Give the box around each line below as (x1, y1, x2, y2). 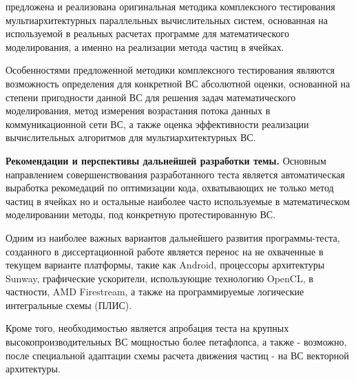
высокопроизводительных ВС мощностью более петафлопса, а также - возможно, (6, 335, 347, 349)
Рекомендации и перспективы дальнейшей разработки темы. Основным (6, 153, 326, 167)
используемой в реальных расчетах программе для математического (6, 26, 289, 41)
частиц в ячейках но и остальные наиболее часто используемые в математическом (6, 193, 350, 208)
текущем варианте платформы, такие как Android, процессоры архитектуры (6, 257, 325, 272)
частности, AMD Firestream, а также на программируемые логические (6, 284, 304, 299)
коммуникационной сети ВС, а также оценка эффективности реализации (6, 116, 309, 131)
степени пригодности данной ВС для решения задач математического (6, 89, 296, 104)
